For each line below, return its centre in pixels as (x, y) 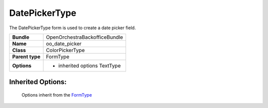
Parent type (26, 56)
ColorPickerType (65, 50)
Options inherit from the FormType (57, 95)
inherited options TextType (90, 65)
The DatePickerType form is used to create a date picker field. (72, 28)
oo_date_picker (64, 44)
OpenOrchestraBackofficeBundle (85, 37)
